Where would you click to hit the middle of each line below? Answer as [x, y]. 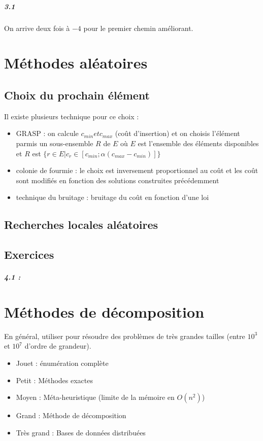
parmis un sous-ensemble [55, 143]
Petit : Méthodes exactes [55, 380]
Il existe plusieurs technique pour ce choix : [72, 116]
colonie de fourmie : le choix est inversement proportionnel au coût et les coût [137, 170]
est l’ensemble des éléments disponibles [198, 143]
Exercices [29, 255]
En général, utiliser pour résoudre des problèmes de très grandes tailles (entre [125, 336]
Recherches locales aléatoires [81, 225]
